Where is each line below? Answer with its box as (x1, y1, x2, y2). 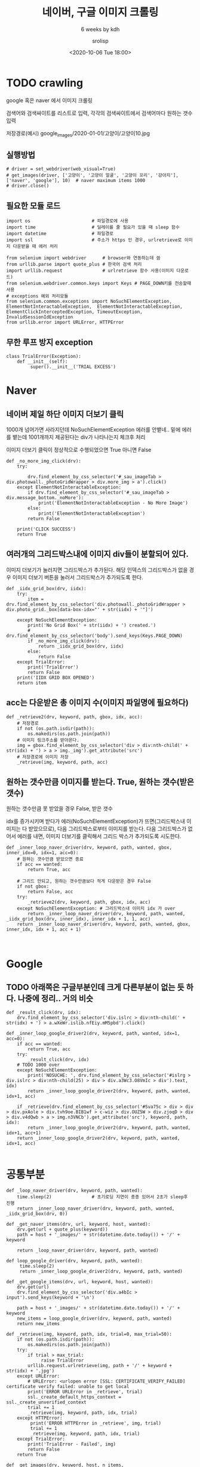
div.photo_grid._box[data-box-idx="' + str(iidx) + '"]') (6, 606, 153, 612)
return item (17, 680, 47, 686)
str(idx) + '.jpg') (6, 1368, 55, 1374)
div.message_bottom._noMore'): (6, 494, 84, 500)
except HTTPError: (17, 1415, 63, 1422)
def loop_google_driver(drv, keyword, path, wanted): (6, 1258, 143, 1264)
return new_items (17, 1321, 60, 1327)
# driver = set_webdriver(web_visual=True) (6, 166, 116, 172)
